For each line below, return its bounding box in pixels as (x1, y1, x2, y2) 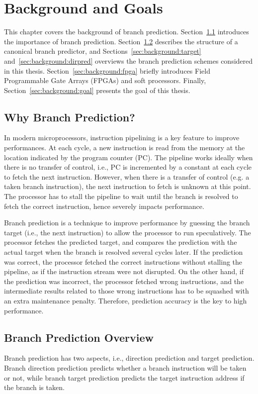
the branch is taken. (4, 382, 65, 393)
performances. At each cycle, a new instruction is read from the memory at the (4, 142, 245, 153)
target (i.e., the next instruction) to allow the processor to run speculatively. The (4, 227, 251, 237)
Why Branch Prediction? (4, 109, 135, 124)
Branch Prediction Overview (4, 329, 154, 345)
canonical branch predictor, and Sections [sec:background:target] (4, 46, 201, 56)
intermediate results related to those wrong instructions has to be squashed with (4, 286, 249, 296)
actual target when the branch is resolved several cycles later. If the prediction (4, 247, 243, 257)
